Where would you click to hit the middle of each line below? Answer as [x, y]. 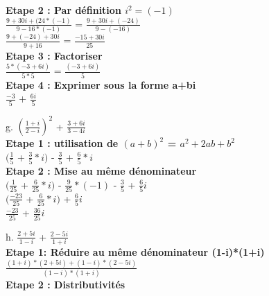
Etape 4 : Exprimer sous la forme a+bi [101, 84]
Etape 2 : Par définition [63, 10]
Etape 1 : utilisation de [62, 143]
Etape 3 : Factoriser [54, 55]
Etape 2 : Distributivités [66, 285]
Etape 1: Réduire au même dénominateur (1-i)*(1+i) [135, 251]
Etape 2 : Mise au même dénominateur [101, 171]
